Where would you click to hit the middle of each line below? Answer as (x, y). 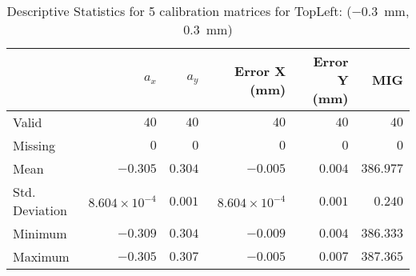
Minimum (40, 233)
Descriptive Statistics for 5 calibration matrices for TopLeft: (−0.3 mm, (208, 11)
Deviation (40, 210)
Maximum (41, 256)
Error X (260, 70)
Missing (34, 145)
